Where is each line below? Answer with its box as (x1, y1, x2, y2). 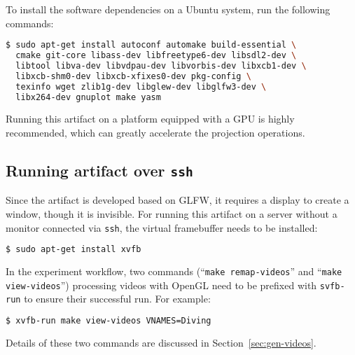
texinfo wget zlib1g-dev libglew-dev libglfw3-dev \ (15, 81, 267, 92)
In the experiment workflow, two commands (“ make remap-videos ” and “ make (6, 264, 342, 279)
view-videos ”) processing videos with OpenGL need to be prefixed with (6, 277, 317, 292)
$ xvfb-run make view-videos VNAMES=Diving (6, 316, 211, 326)
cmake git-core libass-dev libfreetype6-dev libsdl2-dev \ (15, 50, 297, 61)
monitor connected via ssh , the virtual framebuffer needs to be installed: (6, 220, 318, 235)
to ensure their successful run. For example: (24, 291, 211, 306)
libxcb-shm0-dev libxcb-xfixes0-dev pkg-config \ (15, 71, 251, 81)
